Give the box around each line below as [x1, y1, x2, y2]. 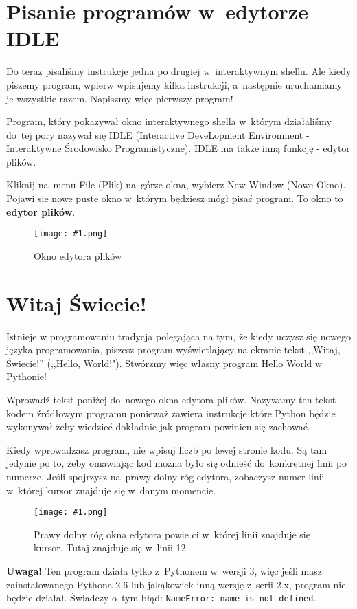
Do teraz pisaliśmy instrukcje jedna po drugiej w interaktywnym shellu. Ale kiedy [6, 64, 352, 78]
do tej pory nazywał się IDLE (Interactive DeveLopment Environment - [6, 127, 310, 142]
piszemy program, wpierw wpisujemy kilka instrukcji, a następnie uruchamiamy [6, 77, 343, 91]
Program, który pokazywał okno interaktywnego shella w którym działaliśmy [6, 114, 332, 129]
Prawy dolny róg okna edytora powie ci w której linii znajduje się [34, 527, 310, 541]
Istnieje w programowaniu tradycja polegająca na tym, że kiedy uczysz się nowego [6, 329, 351, 343]
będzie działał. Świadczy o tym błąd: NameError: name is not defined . [6, 590, 316, 605]
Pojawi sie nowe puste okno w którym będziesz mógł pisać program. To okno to [6, 191, 343, 206]
